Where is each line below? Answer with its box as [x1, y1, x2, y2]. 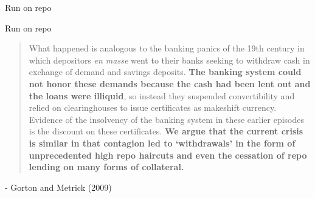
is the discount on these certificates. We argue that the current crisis [29, 125, 303, 137]
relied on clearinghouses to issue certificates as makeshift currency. [29, 101, 277, 114]
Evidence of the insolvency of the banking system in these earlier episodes [29, 113, 305, 125]
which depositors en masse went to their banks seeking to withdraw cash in [29, 53, 310, 66]
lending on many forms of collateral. [29, 160, 184, 173]
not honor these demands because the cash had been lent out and [29, 77, 311, 90]
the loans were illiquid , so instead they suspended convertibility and [29, 89, 295, 102]
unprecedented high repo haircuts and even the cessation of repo [29, 148, 307, 161]
